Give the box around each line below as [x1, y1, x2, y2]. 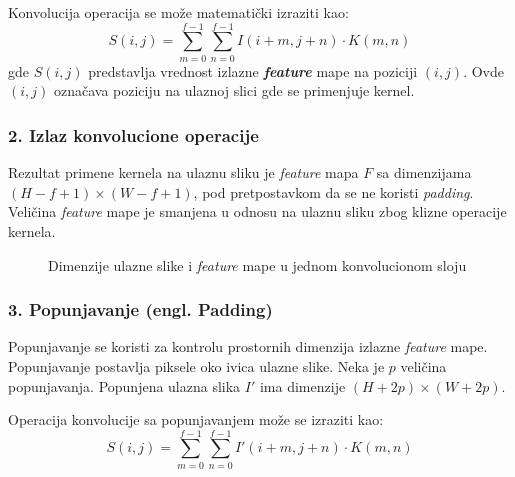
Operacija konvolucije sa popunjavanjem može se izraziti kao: [8, 409, 384, 430]
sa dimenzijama [376, 162, 472, 183]
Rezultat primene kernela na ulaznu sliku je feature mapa [8, 162, 359, 183]
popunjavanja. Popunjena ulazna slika [8, 375, 241, 396]
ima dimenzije [259, 375, 346, 396]
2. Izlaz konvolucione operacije [8, 122, 259, 147]
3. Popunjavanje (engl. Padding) [8, 297, 273, 322]
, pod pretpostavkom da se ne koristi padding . [193, 181, 474, 202]
